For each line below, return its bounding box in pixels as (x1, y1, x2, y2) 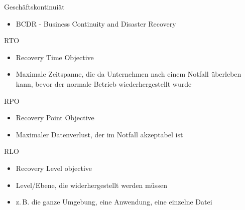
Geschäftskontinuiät (4, 2, 65, 12)
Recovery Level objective (16, 162, 92, 173)
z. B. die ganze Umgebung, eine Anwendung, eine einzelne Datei (16, 196, 212, 207)
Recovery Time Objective (16, 52, 94, 62)
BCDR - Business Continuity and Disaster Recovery (16, 18, 176, 29)
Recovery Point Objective (16, 112, 94, 123)
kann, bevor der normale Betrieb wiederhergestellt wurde (16, 78, 192, 89)
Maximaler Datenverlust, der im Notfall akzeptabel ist (16, 129, 183, 139)
